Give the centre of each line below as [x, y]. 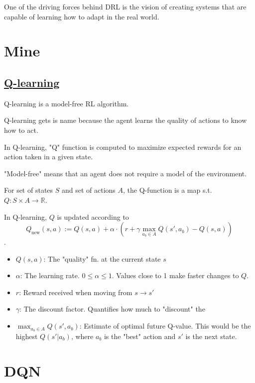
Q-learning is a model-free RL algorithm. [66, 103]
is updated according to [93, 216]
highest [27, 336]
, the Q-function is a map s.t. [168, 190]
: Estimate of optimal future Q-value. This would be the [165, 326]
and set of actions [88, 190]
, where [82, 336]
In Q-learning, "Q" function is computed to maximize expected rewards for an [123, 147]
